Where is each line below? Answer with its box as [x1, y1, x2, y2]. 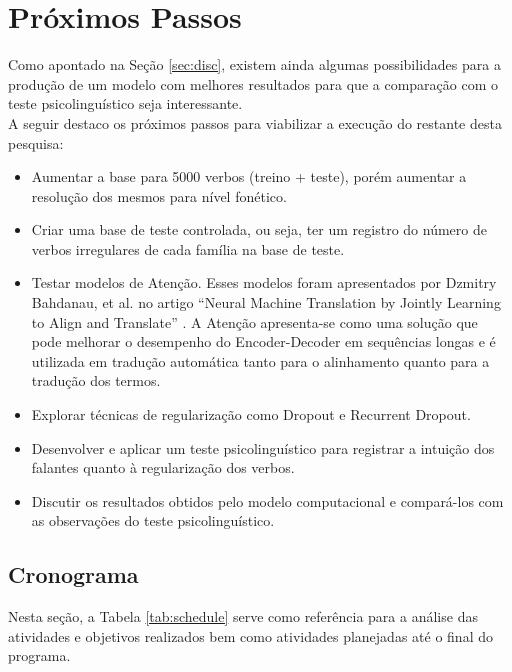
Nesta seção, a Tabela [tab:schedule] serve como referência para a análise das [8, 606, 478, 627]
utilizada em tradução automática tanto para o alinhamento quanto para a [31, 350, 490, 371]
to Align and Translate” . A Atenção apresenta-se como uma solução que [31, 311, 478, 332]
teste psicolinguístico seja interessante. [8, 93, 243, 114]
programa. [8, 645, 71, 666]
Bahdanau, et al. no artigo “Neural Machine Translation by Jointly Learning [31, 292, 501, 313]
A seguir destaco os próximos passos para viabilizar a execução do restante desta [8, 112, 502, 133]
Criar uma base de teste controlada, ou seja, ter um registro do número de [31, 219, 487, 240]
